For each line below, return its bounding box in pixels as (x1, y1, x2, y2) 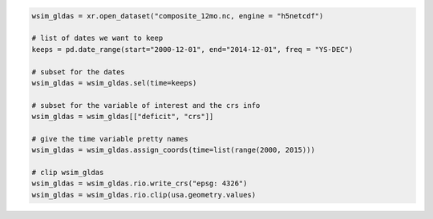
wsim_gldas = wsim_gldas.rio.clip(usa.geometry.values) (31, 190, 257, 199)
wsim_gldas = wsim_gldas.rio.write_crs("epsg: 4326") (31, 179, 248, 188)
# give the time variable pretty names (31, 134, 188, 143)
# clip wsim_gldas (31, 168, 104, 177)
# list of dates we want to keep (31, 34, 164, 43)
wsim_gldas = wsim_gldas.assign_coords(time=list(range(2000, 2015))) (31, 145, 316, 155)
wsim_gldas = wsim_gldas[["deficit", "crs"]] (31, 112, 214, 121)
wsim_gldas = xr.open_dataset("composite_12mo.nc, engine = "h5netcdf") (31, 11, 324, 20)
